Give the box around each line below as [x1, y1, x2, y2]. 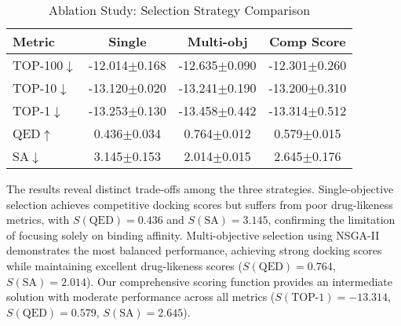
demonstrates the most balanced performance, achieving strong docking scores [6, 242, 382, 258]
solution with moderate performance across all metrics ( [6, 288, 275, 305]
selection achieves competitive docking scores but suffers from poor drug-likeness [6, 196, 393, 212]
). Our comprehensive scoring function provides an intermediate [86, 273, 393, 289]
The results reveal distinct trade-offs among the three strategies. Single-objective [6, 181, 394, 196]
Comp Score [268, 32, 346, 50]
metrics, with [6, 211, 70, 228]
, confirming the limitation [268, 211, 396, 228]
